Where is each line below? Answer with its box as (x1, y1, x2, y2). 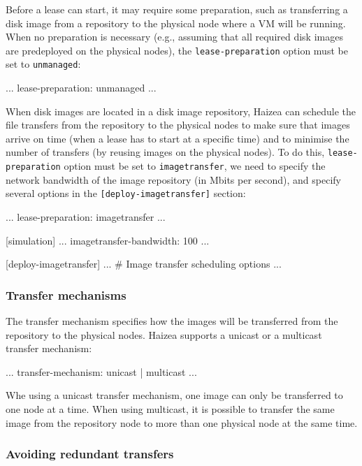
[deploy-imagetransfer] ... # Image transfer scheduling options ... (6, 256, 282, 271)
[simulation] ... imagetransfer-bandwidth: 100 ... (6, 233, 210, 247)
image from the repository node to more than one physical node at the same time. (6, 415, 358, 430)
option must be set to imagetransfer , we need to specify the (64, 159, 326, 173)
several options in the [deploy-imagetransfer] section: (6, 186, 246, 201)
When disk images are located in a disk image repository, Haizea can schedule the (6, 103, 356, 118)
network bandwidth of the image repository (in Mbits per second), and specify (6, 172, 342, 187)
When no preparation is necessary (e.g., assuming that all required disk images (6, 29, 343, 44)
